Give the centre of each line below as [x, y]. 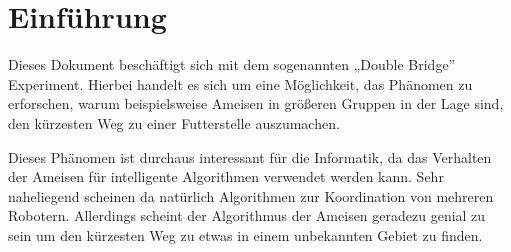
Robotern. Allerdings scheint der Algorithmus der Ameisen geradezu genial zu [247, 215]
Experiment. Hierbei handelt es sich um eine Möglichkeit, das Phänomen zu [240, 83]
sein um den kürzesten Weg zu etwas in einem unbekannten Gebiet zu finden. [245, 234]
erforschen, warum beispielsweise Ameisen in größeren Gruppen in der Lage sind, [256, 103]
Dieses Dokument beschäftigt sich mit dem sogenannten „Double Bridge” [232, 64]
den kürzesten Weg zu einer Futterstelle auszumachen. [174, 122]
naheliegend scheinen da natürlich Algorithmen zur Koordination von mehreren [251, 195]
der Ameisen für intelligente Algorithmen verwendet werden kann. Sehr [226, 176]
